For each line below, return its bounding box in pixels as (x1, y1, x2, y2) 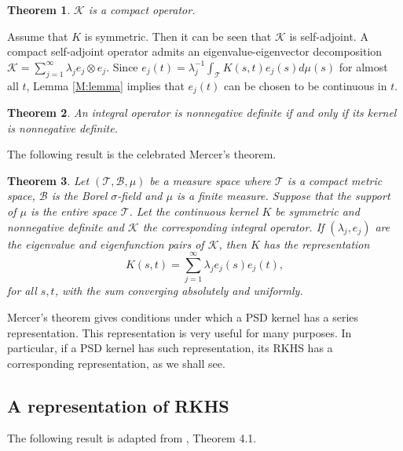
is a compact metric (287, 172, 383, 188)
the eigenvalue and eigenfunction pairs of (7, 235, 204, 252)
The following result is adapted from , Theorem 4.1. (7, 430, 257, 446)
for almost (339, 58, 388, 75)
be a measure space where (149, 172, 271, 188)
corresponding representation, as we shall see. (7, 355, 225, 371)
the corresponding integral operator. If (142, 218, 324, 235)
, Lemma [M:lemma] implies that (26, 77, 185, 93)
